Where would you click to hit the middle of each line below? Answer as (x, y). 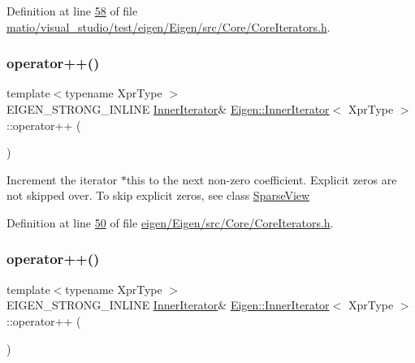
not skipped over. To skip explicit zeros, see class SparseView (158, 195)
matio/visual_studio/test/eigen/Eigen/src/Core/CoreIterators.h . (169, 26)
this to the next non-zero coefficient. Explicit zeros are (262, 179)
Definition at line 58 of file (72, 11)
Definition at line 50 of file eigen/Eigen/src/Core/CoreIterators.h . (170, 222)
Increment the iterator (62, 179)
